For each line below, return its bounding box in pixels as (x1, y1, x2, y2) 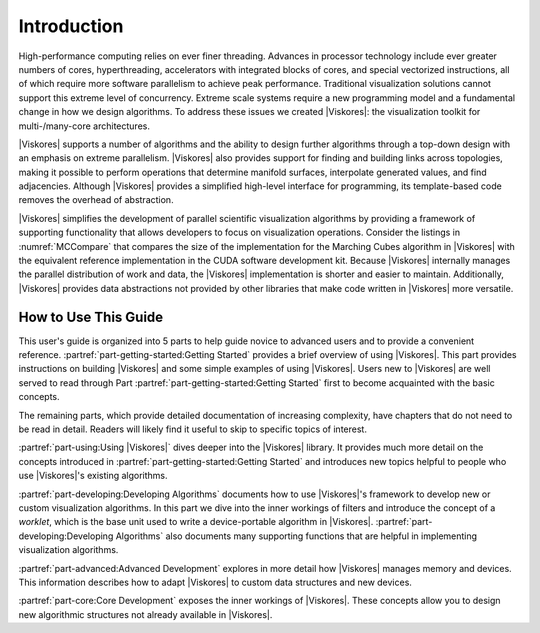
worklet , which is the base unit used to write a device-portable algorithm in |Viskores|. (18, 516, 374, 528)
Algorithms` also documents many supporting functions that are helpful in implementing (115, 530, 478, 542)
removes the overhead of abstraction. (18, 194, 174, 206)
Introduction (18, 15, 124, 37)
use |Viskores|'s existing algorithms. (18, 470, 169, 482)
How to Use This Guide (18, 308, 164, 325)
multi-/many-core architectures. (18, 120, 150, 132)
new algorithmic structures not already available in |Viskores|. (18, 608, 273, 620)
